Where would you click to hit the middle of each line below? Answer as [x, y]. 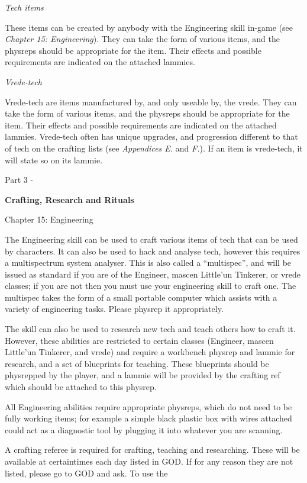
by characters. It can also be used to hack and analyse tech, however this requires [153, 251]
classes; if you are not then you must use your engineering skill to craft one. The [151, 286]
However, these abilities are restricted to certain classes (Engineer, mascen [139, 340]
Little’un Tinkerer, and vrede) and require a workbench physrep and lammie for [150, 352]
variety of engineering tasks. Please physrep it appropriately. [114, 309]
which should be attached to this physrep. [81, 387]
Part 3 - [19, 180]
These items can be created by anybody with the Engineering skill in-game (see [149, 27]
